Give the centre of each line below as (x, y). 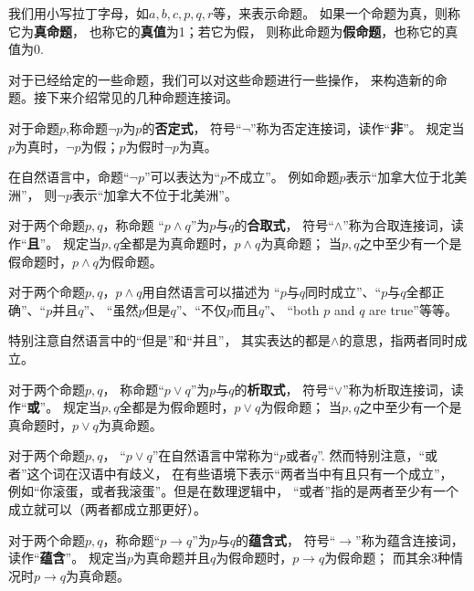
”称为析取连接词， (397, 389)
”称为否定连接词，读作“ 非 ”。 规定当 (358, 127)
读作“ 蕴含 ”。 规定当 (68, 558)
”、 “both (292, 309)
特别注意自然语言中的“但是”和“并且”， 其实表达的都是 (170, 340)
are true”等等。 (413, 309)
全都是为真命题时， (177, 243)
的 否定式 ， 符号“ (192, 127)
